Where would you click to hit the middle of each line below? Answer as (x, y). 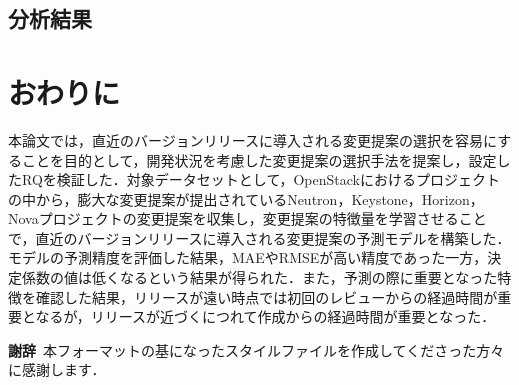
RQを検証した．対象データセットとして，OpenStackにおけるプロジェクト (260, 179)
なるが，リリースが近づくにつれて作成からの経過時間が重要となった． (265, 316)
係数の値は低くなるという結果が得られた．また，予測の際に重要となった (259, 277)
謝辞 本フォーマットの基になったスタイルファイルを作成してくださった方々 (256, 349)
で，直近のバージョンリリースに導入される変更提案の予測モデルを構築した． (259, 237)
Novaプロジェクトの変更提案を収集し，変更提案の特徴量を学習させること (247, 218)
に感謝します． (57, 369)
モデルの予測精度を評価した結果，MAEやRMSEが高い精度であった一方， (248, 257)
